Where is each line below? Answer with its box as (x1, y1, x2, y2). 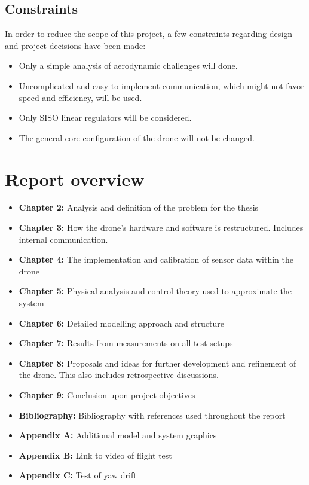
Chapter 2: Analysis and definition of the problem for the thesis (19, 201, 259, 213)
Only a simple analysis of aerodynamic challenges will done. (19, 59, 238, 72)
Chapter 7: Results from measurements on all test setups (19, 337, 233, 349)
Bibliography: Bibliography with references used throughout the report (19, 408, 286, 421)
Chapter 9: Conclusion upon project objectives (19, 389, 195, 401)
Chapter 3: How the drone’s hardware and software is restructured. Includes (19, 221, 304, 234)
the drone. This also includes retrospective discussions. (19, 368, 219, 381)
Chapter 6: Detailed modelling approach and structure (19, 316, 224, 329)
